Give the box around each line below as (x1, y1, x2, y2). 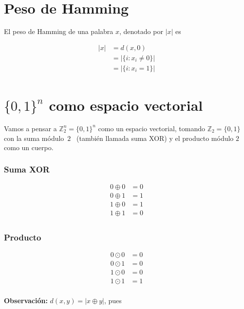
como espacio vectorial (49, 95, 203, 115)
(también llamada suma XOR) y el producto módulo (76, 133, 234, 143)
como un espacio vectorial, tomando (98, 123, 206, 133)
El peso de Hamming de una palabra (4, 26, 113, 36)
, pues (104, 295, 122, 305)
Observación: (4, 295, 48, 305)
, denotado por (119, 26, 163, 36)
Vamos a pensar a (4, 123, 57, 133)
